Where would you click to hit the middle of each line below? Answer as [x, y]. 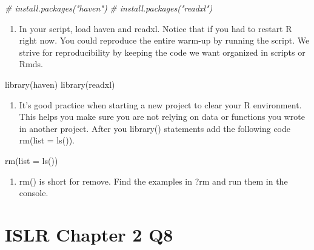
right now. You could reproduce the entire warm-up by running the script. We [164, 40]
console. [34, 193]
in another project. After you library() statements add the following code [155, 128]
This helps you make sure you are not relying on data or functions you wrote [162, 117]
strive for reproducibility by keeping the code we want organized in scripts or [162, 52]
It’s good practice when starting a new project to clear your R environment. [160, 104]
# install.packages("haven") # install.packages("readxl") [109, 8]
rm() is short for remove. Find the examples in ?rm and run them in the [153, 181]
